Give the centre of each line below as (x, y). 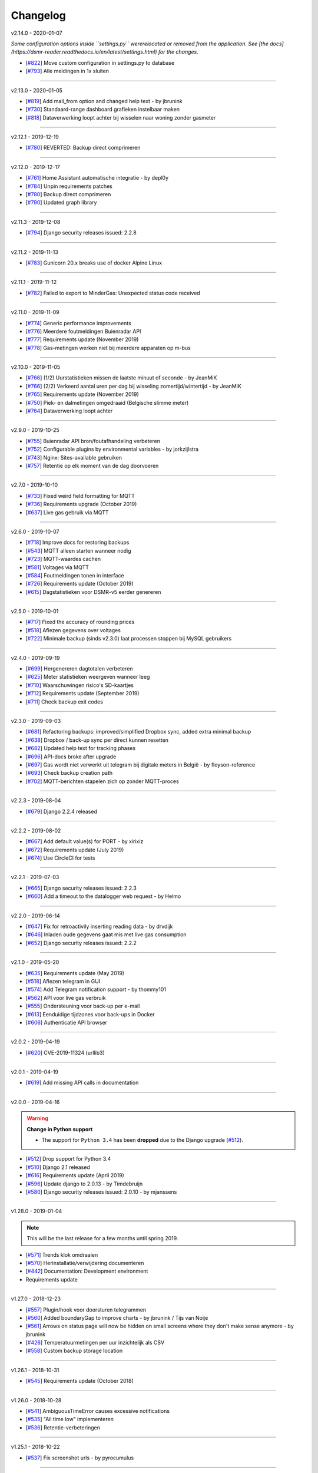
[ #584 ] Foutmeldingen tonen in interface (75, 575)
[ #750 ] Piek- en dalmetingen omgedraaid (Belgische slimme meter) (107, 402)
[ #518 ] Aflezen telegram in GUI (63, 981)
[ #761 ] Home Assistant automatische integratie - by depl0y (97, 178)
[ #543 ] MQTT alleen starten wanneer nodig (78, 550)
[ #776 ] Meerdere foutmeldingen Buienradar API (83, 331)
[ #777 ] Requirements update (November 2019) (82, 339)
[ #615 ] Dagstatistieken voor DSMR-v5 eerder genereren (93, 592)
